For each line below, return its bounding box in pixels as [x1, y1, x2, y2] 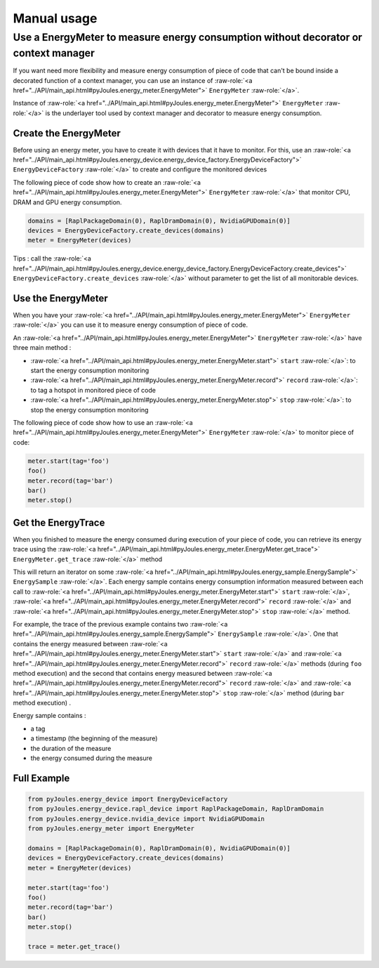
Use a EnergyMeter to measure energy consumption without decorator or [13, 31, 363, 44]
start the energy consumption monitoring [30, 366, 149, 375]
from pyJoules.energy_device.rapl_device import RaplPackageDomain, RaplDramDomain [27, 805, 324, 813]
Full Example [13, 772, 70, 784]
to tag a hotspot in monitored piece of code [30, 386, 156, 394]
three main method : [13, 344, 72, 352]
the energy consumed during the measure [30, 754, 152, 762]
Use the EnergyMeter [13, 292, 108, 304]
